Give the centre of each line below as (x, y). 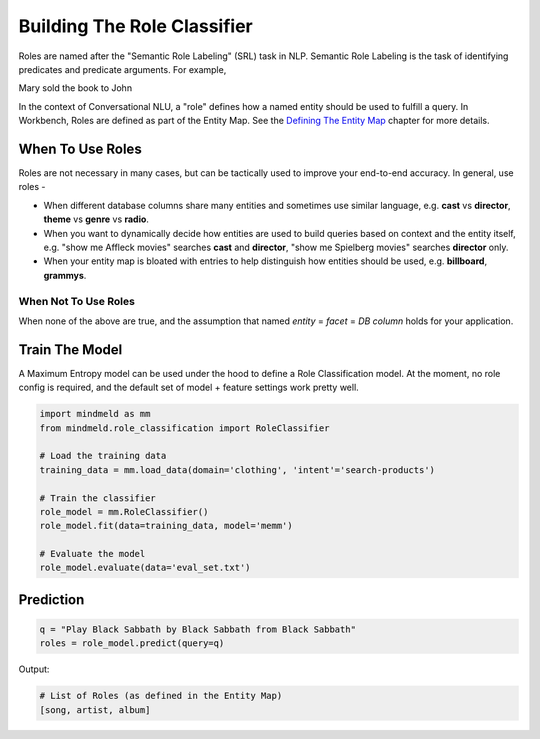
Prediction (51, 599)
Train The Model (70, 349)
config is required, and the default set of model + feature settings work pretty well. (188, 387)
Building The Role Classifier (136, 26)
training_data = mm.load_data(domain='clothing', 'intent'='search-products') (237, 469)
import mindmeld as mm (95, 414)
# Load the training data (103, 456)
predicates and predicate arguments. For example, (122, 69)
